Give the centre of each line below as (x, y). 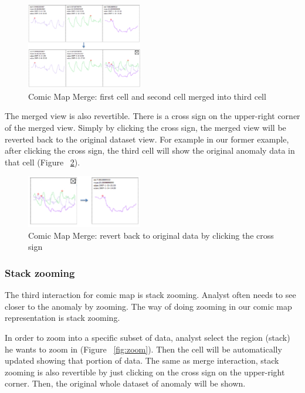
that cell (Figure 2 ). (43, 162)
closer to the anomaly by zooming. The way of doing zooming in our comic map (148, 306)
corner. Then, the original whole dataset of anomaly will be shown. (125, 383)
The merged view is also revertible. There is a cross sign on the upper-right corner (152, 116)
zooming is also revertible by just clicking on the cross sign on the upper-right (145, 372)
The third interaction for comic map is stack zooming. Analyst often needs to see (150, 295)
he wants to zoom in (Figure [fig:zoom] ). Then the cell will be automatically (143, 349)
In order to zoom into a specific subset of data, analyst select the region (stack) (148, 337)
